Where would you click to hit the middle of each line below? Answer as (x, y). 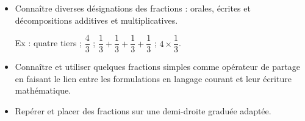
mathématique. (43, 90)
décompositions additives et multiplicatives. (96, 20)
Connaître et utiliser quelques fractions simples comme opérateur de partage (158, 67)
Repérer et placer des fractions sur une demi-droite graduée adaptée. (143, 111)
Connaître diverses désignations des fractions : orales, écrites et (133, 8)
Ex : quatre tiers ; (48, 43)
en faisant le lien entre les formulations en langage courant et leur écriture (153, 78)
